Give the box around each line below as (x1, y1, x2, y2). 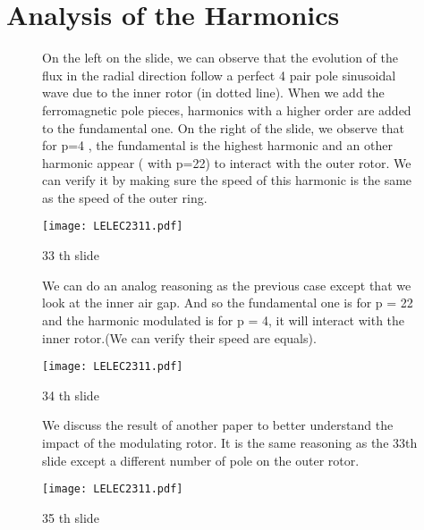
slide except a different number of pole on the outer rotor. (42, 450, 360, 469)
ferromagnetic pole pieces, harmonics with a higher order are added (42, 100, 411, 119)
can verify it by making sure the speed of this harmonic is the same (42, 171, 412, 189)
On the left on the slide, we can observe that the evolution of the (42, 48, 399, 67)
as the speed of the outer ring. (42, 188, 208, 206)
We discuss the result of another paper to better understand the (42, 416, 394, 434)
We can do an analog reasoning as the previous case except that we (42, 275, 411, 294)
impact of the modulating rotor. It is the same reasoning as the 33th (42, 433, 418, 451)
